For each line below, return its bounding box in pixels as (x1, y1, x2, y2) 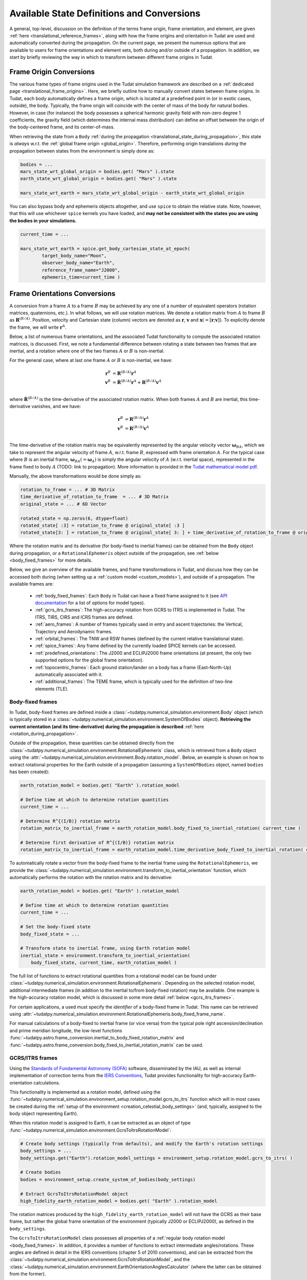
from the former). (9, 1271, 46, 1277)
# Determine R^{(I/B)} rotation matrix (20, 818, 120, 824)
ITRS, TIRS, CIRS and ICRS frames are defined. (35, 614, 134, 620)
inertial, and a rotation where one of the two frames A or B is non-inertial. (9, 348, 165, 354)
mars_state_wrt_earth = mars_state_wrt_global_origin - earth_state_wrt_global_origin (20, 190, 245, 196)
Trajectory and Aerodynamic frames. (35, 628, 113, 634)
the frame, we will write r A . (9, 324, 67, 330)
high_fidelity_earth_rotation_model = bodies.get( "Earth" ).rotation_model (20, 1198, 217, 1204)
